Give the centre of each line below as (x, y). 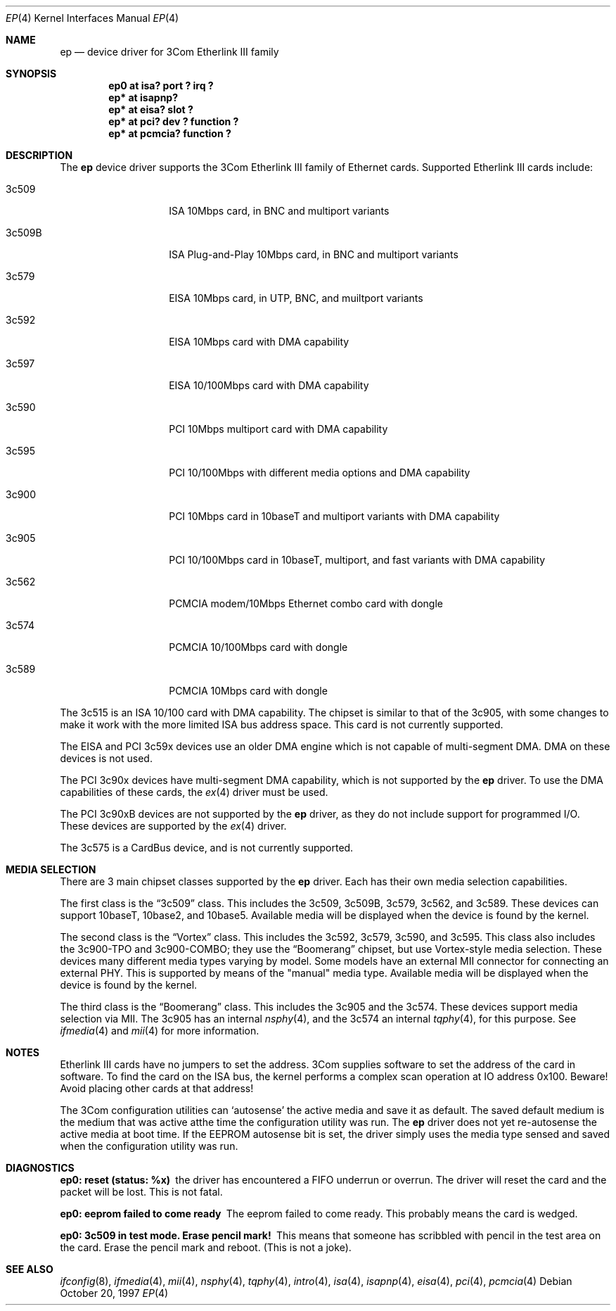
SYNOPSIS (31, 74)
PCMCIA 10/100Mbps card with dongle (258, 647)
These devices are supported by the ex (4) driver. (173, 826)
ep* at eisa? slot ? (151, 109)
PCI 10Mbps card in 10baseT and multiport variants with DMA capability (334, 516)
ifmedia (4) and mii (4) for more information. (160, 1031)
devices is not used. (106, 758)
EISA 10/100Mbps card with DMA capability (269, 385)
